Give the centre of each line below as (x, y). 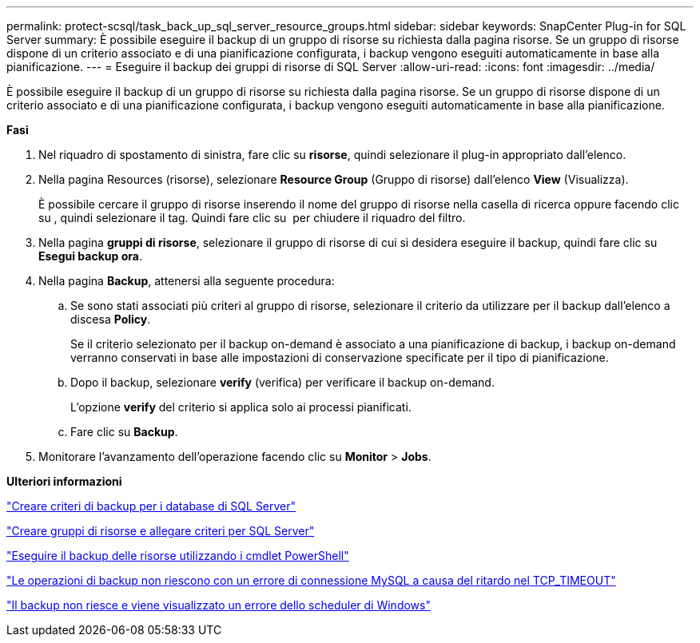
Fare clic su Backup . (124, 432)
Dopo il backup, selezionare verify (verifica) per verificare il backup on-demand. (282, 382)
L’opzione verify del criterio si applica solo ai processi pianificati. (241, 407)
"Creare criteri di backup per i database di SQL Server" (151, 506)
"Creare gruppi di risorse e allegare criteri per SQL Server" (161, 531)
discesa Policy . (111, 319)
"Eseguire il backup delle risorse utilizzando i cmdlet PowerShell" (178, 556)
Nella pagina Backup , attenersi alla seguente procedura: (187, 281)
